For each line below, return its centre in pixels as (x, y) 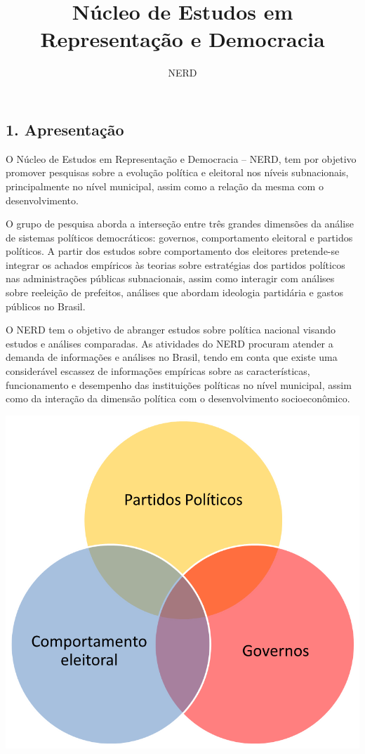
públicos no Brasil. (46, 306)
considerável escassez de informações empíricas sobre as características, (158, 371)
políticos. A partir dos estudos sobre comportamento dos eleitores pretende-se (173, 251)
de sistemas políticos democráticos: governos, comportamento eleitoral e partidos (179, 237)
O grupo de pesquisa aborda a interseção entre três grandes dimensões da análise (180, 224)
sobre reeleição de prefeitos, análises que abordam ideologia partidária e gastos (174, 292)
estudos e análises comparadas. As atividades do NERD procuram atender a (170, 343)
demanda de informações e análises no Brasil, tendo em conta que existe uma (172, 357)
